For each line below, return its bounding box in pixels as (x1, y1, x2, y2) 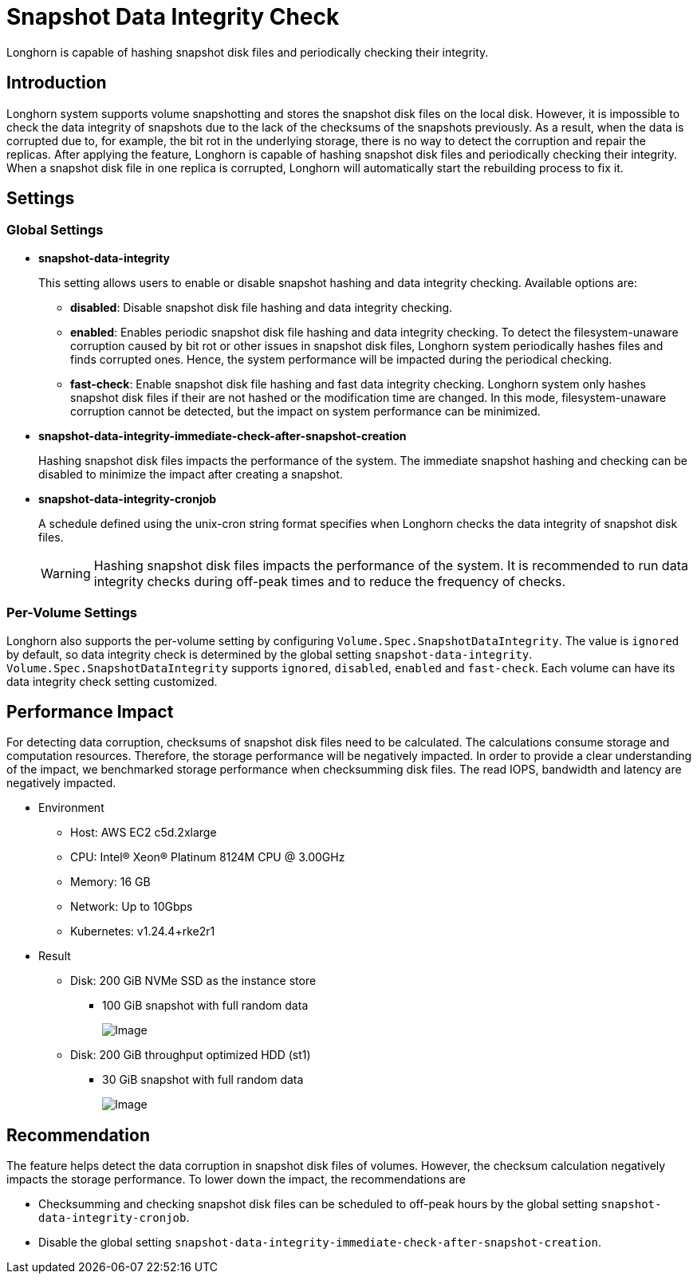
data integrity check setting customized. (6, 674, 218, 688)
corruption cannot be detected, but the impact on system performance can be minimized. (70, 404, 541, 418)
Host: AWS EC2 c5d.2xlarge (70, 825, 217, 840)
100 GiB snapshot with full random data (102, 998, 309, 1013)
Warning (41, 565, 91, 581)
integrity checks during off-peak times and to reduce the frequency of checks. (93, 573, 566, 589)
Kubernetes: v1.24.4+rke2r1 (70, 924, 215, 939)
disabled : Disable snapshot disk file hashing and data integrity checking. (70, 300, 453, 314)
